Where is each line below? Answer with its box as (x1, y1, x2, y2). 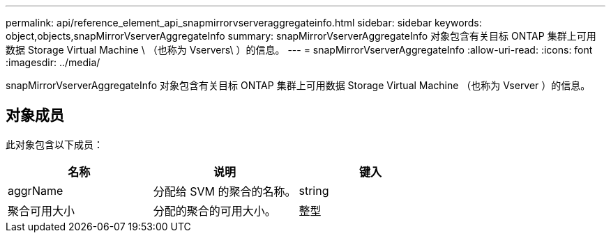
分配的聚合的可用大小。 (153, 203, 276, 218)
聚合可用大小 (8, 203, 75, 218)
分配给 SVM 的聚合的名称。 (153, 184, 296, 198)
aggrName (8, 183, 63, 198)
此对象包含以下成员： (6, 138, 103, 150)
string (299, 183, 329, 198)
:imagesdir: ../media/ (6, 56, 100, 68)
